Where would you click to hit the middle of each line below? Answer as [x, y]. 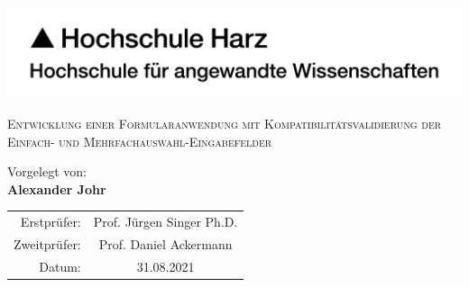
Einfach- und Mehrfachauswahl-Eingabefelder [140, 141]
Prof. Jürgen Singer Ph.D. [166, 222]
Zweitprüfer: [47, 243]
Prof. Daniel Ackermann [166, 243]
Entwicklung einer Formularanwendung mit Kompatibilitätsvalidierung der [225, 123]
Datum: [60, 266]
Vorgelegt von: [47, 171]
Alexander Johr [57, 188]
